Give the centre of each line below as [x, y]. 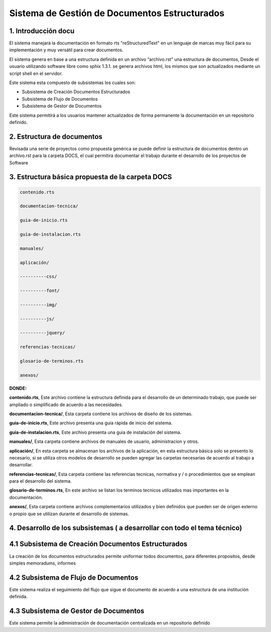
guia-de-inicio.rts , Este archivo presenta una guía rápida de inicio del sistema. [91, 423]
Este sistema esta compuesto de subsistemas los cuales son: [73, 83]
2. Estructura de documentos [56, 137]
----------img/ [38, 305]
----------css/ [38, 276]
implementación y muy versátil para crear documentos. [66, 50]
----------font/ [40, 291]
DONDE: [18, 388]
